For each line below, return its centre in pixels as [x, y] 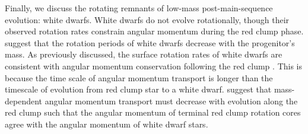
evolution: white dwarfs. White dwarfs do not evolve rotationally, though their [147, 19]
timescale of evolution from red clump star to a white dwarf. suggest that [138, 89]
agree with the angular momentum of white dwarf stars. [107, 124]
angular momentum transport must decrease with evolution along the [171, 100]
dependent [24, 100]
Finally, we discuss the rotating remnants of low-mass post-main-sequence [139, 8]
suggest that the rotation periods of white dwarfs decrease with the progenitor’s [150, 42]
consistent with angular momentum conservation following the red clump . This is [154, 66]
